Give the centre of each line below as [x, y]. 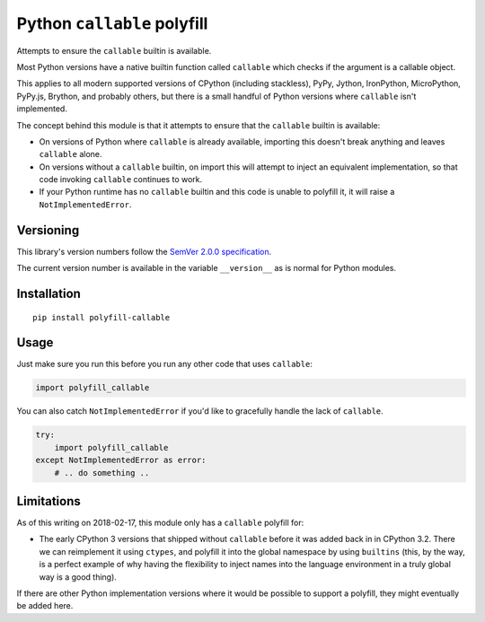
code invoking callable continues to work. [121, 180]
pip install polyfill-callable [101, 317]
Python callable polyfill [112, 23]
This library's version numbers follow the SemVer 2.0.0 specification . [144, 251]
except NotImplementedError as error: [121, 460]
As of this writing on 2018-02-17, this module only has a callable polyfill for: [160, 523]
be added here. [45, 606]
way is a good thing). [78, 577]
